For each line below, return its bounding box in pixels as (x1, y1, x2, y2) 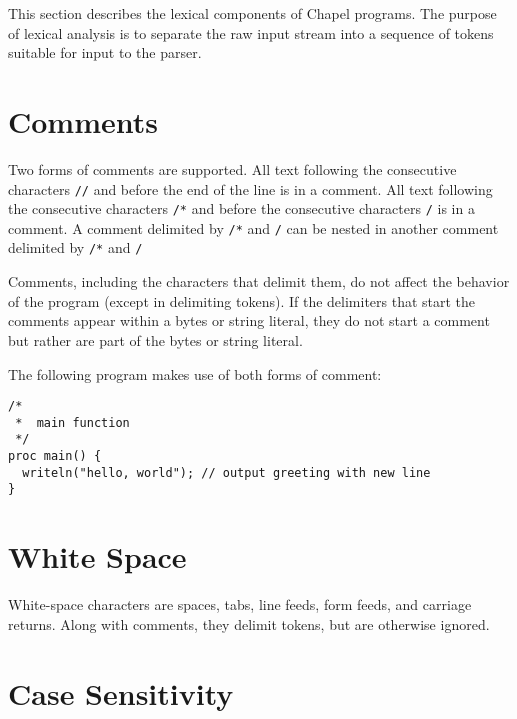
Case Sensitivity (8, 672, 234, 713)
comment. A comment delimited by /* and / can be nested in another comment (8, 217, 499, 238)
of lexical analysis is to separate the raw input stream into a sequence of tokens (8, 22, 494, 43)
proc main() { (8, 449, 102, 464)
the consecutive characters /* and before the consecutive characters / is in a (8, 198, 475, 219)
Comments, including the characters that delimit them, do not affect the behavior (8, 271, 510, 292)
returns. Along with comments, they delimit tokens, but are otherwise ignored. (8, 613, 490, 634)
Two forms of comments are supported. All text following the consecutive (8, 158, 457, 179)
